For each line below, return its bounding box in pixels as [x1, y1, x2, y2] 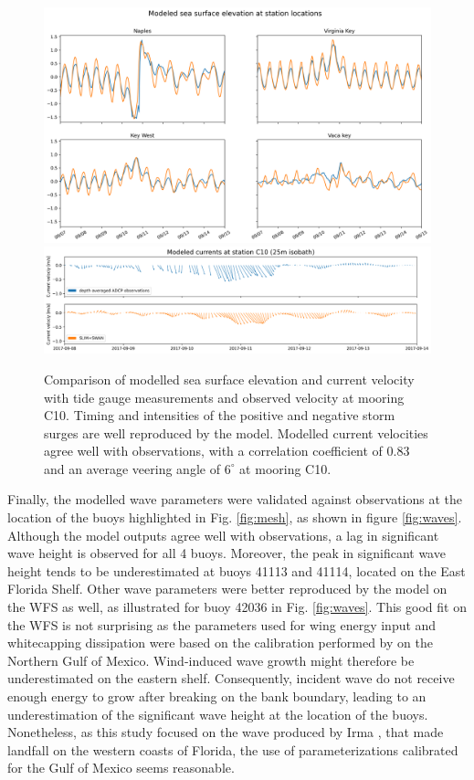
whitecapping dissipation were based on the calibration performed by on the [7, 633, 433, 652]
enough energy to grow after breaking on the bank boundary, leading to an [7, 687, 427, 705]
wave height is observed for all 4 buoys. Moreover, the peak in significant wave [7, 543, 446, 563]
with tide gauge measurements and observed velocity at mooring [44, 387, 405, 406]
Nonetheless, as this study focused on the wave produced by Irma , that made [7, 722, 444, 742]
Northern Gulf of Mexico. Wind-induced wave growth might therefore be [7, 650, 415, 669]
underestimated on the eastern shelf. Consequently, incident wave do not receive [7, 669, 455, 688]
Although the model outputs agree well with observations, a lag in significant [7, 525, 439, 544]
